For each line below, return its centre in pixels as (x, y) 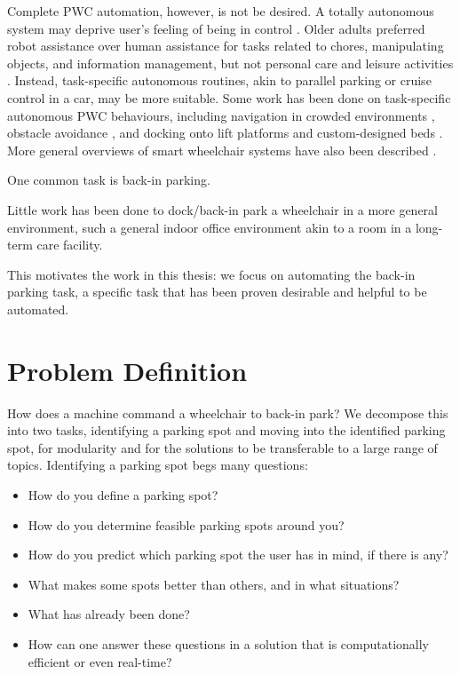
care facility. (70, 245)
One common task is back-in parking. (109, 180)
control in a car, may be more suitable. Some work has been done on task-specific (229, 97)
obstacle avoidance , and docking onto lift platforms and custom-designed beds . (225, 133)
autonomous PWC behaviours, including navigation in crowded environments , (221, 115)
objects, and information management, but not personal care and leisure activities (230, 63)
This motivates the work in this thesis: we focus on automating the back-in (211, 274)
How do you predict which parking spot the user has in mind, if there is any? (238, 555)
